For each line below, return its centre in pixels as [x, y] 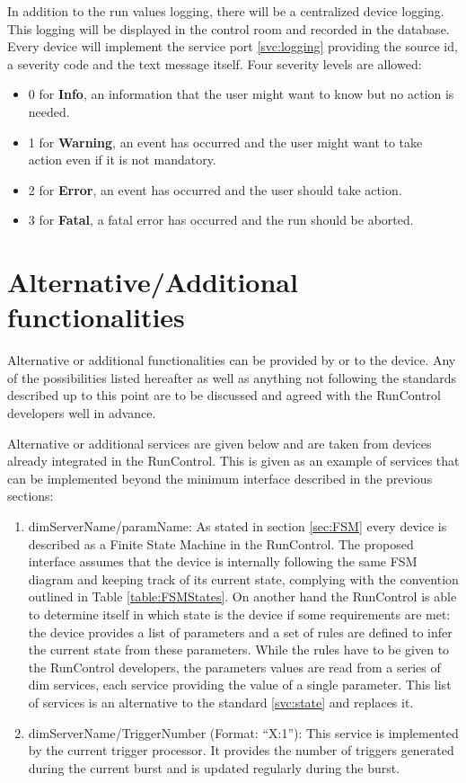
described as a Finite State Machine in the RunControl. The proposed [221, 543]
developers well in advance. [82, 413]
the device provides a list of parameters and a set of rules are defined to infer [240, 632]
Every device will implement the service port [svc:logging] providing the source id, [233, 46]
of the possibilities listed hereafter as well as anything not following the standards [232, 377]
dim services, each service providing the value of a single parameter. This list [240, 685]
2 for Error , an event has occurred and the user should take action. [215, 189]
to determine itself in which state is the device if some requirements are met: [239, 614]
